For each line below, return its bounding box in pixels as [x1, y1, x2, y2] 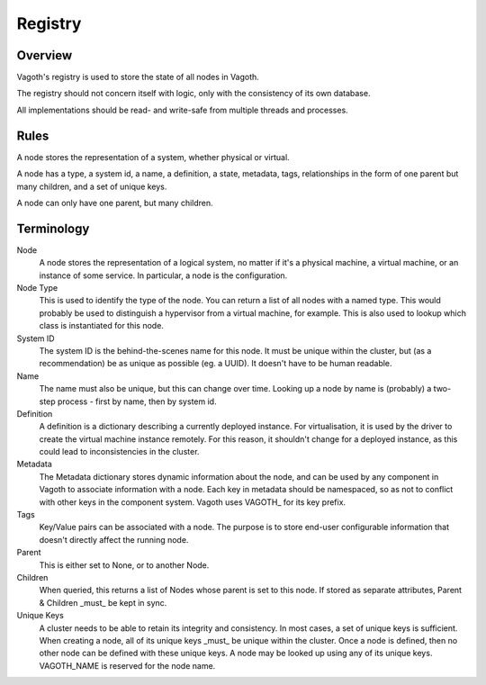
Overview [16, 48, 73, 63]
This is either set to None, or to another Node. [39, 559, 210, 571]
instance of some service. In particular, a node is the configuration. [39, 270, 288, 281]
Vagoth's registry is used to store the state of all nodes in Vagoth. [16, 72, 260, 83]
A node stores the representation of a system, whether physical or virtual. [16, 151, 290, 162]
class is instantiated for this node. [39, 320, 164, 331]
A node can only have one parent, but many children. [16, 197, 213, 208]
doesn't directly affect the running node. [39, 534, 189, 545]
